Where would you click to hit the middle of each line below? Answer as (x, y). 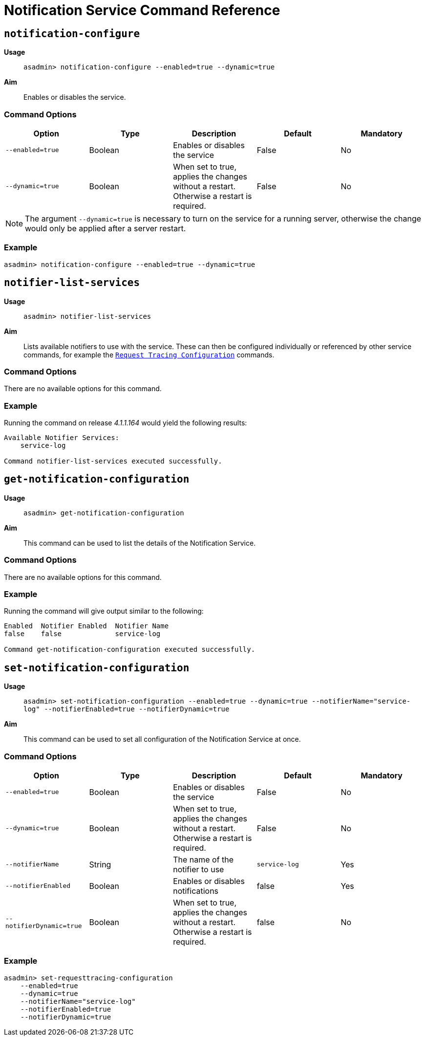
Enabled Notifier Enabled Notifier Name (86, 626)
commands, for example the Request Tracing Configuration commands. (149, 354)
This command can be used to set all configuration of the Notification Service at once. (162, 739)
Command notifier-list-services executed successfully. (113, 461)
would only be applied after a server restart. (106, 228)
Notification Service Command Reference (142, 10)
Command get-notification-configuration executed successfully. (130, 650)
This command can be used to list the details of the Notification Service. (140, 543)
